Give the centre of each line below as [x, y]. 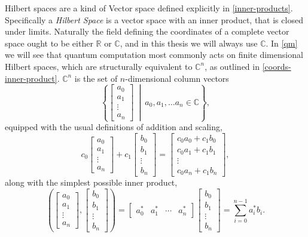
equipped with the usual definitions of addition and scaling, [114, 127]
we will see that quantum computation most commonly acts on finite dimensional [154, 55]
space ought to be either [49, 43]
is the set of [96, 78]
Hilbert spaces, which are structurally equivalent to [99, 66]
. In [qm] [282, 43]
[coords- [277, 66]
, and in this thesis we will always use [189, 43]
